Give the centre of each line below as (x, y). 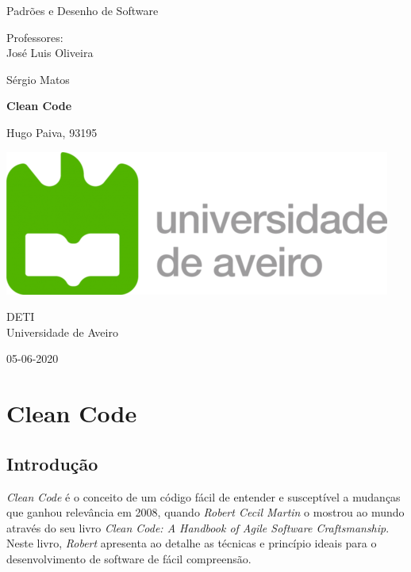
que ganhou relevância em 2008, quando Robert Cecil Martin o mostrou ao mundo (205, 512)
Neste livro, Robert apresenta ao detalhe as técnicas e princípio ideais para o (192, 543)
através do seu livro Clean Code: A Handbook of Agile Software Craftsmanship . (198, 527)
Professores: (35, 37)
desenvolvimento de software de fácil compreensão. (129, 558)
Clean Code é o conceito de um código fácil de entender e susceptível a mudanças (204, 496)
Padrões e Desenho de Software (83, 10)
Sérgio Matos (38, 79)
